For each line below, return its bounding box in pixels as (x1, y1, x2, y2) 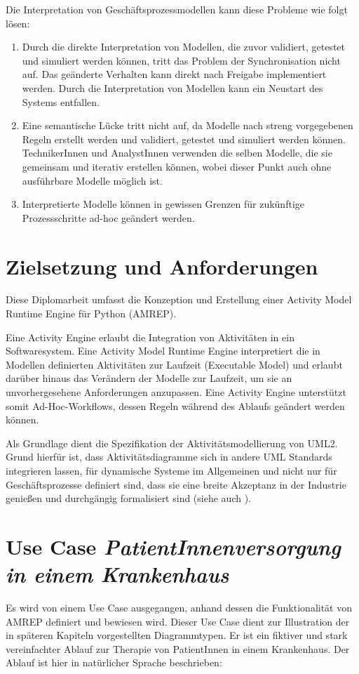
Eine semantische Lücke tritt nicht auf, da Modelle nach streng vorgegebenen (22, 118, 353, 133)
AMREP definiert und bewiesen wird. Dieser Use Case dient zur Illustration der (6, 614, 350, 628)
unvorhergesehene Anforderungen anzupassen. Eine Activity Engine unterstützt (6, 385, 346, 399)
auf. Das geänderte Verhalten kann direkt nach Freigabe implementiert (22, 67, 327, 81)
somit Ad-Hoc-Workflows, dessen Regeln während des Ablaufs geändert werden (6, 398, 345, 413)
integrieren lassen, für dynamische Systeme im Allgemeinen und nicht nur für (6, 463, 337, 477)
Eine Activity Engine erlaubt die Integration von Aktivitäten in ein (6, 329, 294, 344)
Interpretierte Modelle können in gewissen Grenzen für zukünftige (22, 197, 304, 211)
